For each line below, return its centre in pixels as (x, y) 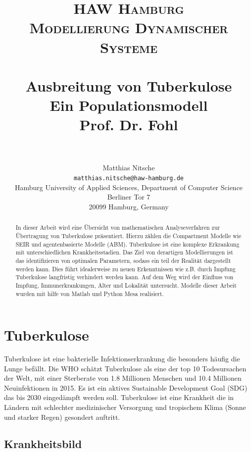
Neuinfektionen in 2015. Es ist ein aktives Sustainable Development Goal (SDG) (126, 387)
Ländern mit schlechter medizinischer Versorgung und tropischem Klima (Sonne (125, 407)
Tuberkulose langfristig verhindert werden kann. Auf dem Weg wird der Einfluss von (125, 277)
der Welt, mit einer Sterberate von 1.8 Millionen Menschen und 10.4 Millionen (123, 378)
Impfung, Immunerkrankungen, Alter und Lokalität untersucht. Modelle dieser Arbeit (126, 285)
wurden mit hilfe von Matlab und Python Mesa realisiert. (90, 293)
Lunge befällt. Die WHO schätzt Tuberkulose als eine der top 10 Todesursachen (125, 368)
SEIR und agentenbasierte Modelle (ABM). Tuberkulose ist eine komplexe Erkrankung (127, 244)
